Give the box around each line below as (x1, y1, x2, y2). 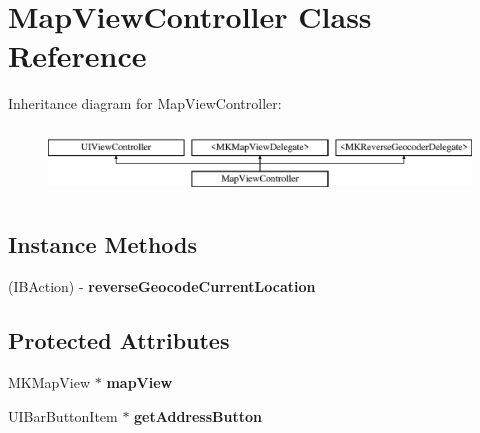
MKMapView (8, 371, 91, 392)
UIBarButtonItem (8, 405, 118, 426)
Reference (8, 35, 147, 76)
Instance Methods (8, 229, 197, 260)
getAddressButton (134, 405, 262, 426)
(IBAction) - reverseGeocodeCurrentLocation (8, 276, 316, 297)
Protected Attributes (8, 325, 230, 356)
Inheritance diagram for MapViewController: (8, 93, 282, 114)
